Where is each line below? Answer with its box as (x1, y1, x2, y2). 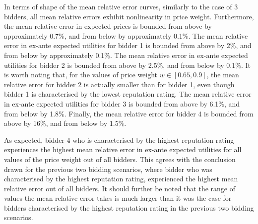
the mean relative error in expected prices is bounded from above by (4, 21, 212, 31)
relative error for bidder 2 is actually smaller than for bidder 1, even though (4, 79, 235, 89)
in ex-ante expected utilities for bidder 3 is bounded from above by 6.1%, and (4, 98, 240, 109)
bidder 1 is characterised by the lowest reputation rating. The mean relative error (4, 89, 252, 99)
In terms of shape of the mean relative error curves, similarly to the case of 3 (4, 1, 238, 11)
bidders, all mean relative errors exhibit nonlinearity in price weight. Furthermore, (4, 11, 254, 21)
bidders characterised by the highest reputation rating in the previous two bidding (4, 202, 254, 213)
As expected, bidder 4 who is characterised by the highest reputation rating (4, 134, 234, 145)
